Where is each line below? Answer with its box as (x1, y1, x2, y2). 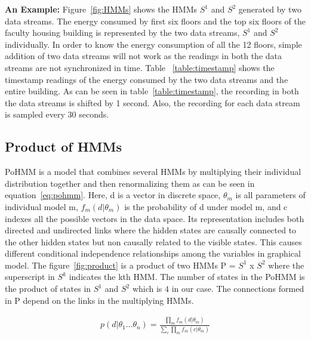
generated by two (238, 3, 301, 15)
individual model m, (5, 200, 78, 212)
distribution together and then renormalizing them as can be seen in (5, 177, 255, 189)
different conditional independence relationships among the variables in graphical (5, 247, 301, 260)
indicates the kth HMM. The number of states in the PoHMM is (69, 270, 305, 283)
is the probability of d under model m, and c (124, 200, 288, 212)
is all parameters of (235, 189, 306, 201)
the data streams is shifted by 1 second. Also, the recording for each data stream (5, 96, 300, 109)
